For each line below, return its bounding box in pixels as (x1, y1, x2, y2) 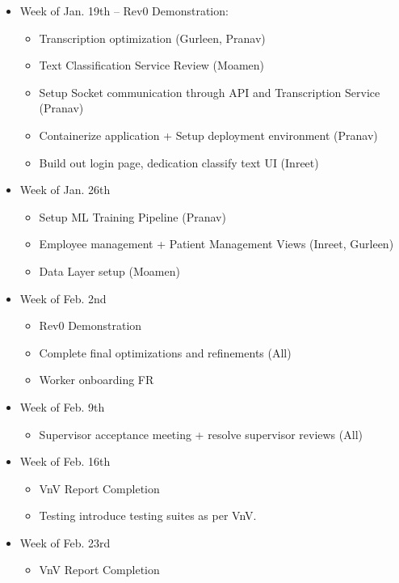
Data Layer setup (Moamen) (39, 262, 180, 279)
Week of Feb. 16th (19, 453, 111, 470)
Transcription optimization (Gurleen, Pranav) (39, 29, 266, 46)
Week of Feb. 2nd (19, 289, 107, 306)
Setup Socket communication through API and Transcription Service (39, 83, 380, 100)
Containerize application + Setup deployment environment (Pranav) (39, 126, 378, 143)
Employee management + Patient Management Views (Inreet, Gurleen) (39, 235, 394, 252)
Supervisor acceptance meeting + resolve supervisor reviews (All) (39, 425, 363, 442)
